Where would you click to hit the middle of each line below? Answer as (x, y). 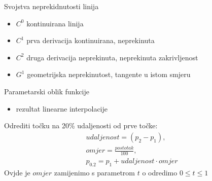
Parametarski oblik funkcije (47, 91)
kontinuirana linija (55, 23)
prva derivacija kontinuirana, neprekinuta (91, 40)
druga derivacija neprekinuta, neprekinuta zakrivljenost (112, 57)
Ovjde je (17, 172)
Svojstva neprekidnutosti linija (51, 6)
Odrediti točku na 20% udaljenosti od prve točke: (81, 125)
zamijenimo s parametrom (94, 172)
